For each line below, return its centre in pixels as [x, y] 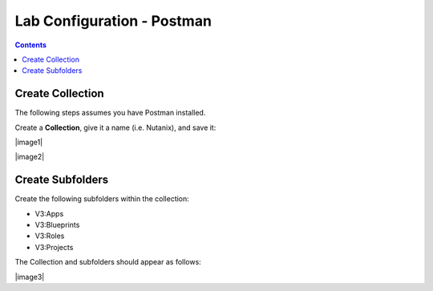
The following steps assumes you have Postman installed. [110, 113]
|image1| [29, 142]
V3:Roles [50, 236]
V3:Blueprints [57, 225]
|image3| [30, 277]
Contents [31, 45]
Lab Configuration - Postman [113, 21]
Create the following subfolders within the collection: [102, 199]
